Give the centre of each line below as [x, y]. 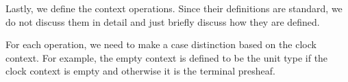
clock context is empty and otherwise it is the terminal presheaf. [140, 71]
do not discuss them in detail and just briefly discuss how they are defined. [163, 21]
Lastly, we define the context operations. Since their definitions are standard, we [174, 8]
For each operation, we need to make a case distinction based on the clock [161, 44]
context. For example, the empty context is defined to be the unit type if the [167, 57]
